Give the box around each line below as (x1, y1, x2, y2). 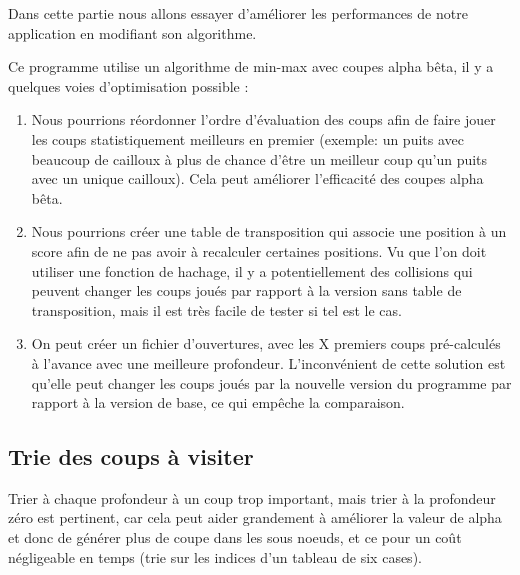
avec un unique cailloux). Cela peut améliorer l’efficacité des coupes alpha (31, 168, 484, 189)
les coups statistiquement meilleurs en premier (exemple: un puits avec (31, 128, 464, 149)
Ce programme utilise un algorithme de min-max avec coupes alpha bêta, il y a (8, 56, 494, 77)
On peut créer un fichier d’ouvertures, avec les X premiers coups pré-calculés (31, 333, 501, 354)
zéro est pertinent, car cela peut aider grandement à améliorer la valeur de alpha (8, 507, 502, 528)
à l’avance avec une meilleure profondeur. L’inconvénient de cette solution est (31, 352, 506, 373)
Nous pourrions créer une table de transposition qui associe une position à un (31, 221, 507, 242)
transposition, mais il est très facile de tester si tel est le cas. (31, 299, 402, 320)
